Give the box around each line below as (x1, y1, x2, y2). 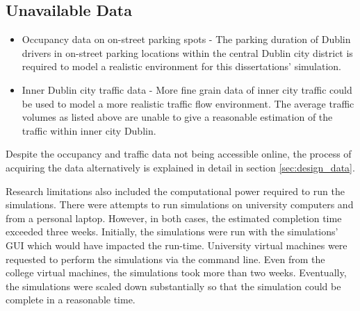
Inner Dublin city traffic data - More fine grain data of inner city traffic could (22, 82, 352, 96)
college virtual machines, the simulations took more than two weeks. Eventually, (6, 265, 347, 280)
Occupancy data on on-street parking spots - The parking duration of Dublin (22, 32, 351, 47)
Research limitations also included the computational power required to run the (6, 183, 345, 198)
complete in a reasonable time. (6, 292, 136, 307)
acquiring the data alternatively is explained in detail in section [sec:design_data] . (6, 160, 355, 174)
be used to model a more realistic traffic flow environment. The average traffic (22, 96, 354, 110)
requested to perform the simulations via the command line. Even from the (6, 251, 325, 266)
